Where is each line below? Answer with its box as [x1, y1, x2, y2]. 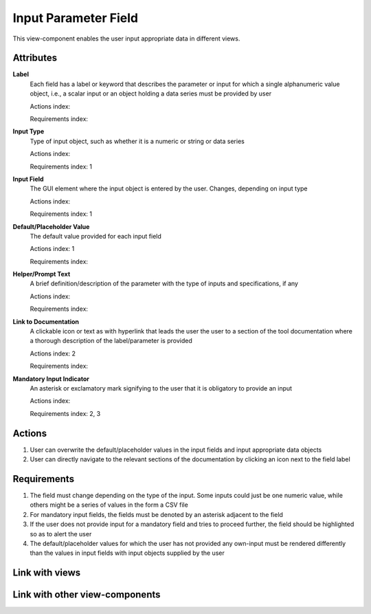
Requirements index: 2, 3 [30, 409, 101, 417]
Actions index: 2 [30, 349, 76, 358]
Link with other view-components [12, 589, 161, 601]
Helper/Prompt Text [12, 270, 71, 278]
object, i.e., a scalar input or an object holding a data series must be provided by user [30, 89, 271, 98]
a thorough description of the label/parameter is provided [30, 337, 192, 345]
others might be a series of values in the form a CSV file [30, 501, 188, 509]
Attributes [12, 52, 58, 64]
